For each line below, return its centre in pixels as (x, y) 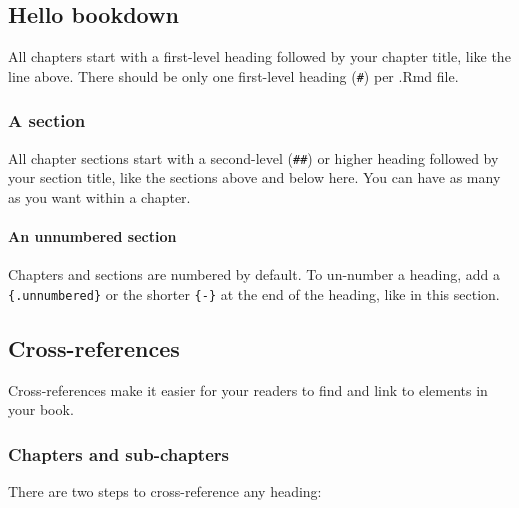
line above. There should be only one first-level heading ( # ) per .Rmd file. (233, 75)
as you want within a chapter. (99, 196)
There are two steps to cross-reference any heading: (165, 491)
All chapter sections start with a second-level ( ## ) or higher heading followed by (253, 157)
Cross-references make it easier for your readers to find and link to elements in (248, 389)
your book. (41, 409)
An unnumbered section (92, 236)
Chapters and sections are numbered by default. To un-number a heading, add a (254, 274)
